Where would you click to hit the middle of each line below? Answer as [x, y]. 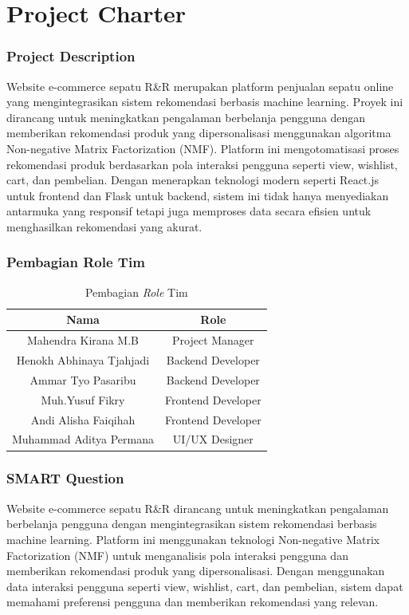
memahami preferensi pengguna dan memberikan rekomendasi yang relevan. [193, 602]
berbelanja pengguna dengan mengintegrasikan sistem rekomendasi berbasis [192, 524]
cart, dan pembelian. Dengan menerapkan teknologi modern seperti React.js [193, 180]
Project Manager [213, 340]
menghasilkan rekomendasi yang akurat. [104, 226]
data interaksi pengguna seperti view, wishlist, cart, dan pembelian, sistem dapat [205, 586]
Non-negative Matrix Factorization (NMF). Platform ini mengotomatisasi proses [203, 148]
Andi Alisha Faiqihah [83, 419]
